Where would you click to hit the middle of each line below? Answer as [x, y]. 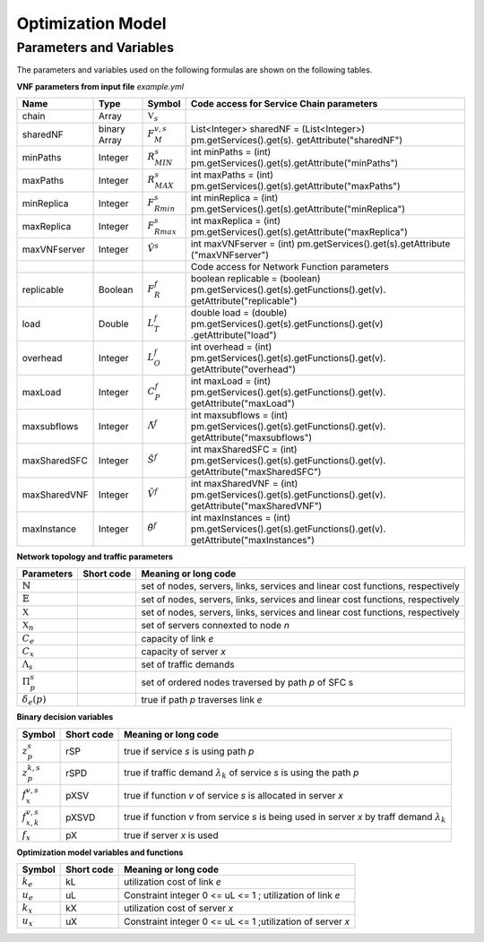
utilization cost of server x [179, 908]
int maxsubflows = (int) [239, 415]
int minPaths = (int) [231, 151]
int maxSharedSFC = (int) [244, 449]
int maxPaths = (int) [232, 175]
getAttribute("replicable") [244, 300]
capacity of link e [177, 638]
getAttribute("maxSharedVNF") [256, 506]
